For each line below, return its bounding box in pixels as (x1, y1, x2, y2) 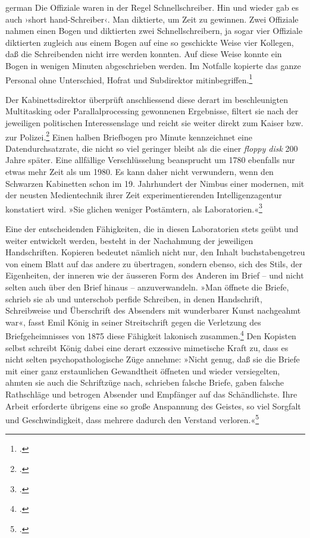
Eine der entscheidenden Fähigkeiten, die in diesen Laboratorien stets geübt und (5, 223, 299, 235)
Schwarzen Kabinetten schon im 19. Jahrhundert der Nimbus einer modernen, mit (5, 177, 305, 189)
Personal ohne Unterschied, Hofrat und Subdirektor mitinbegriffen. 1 (5, 71, 253, 86)
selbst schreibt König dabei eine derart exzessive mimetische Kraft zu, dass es (5, 341, 289, 354)
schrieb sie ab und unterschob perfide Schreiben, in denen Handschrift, (5, 292, 262, 305)
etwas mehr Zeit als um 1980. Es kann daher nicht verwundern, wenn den (5, 165, 274, 178)
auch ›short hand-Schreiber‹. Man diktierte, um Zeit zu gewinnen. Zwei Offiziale (5, 12, 299, 25)
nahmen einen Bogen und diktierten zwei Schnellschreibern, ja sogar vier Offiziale (5, 24, 303, 37)
